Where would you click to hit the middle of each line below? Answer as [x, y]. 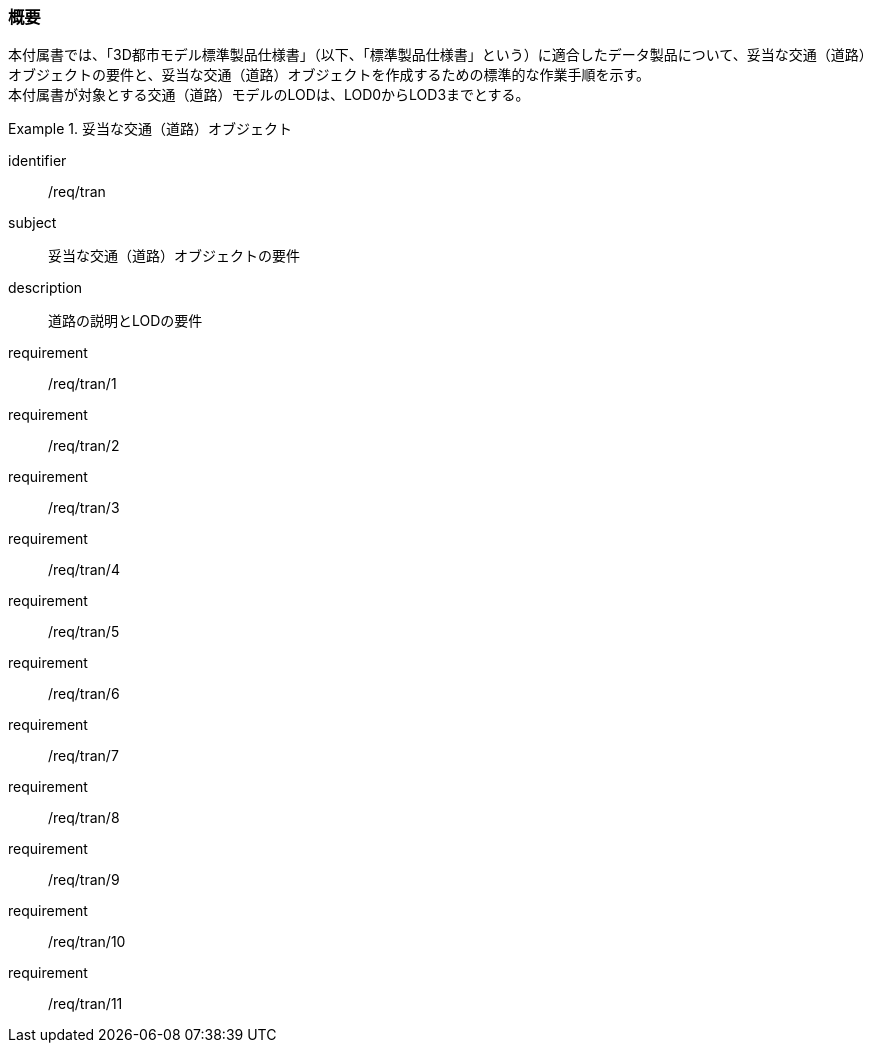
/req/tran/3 [84, 508]
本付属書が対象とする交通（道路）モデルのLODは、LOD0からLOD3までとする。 [269, 95]
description [45, 288]
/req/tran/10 [87, 942]
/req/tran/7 [83, 756]
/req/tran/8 [84, 818]
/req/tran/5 [84, 632]
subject [32, 223]
